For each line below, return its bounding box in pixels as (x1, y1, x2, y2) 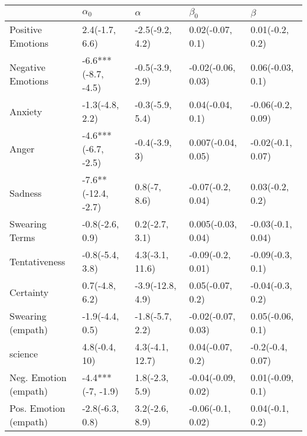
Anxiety (9, 104, 43, 118)
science (9, 346, 38, 360)
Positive (9, 22, 42, 37)
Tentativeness (9, 254, 66, 268)
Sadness (9, 186, 42, 200)
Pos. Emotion (9, 401, 66, 415)
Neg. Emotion (9, 370, 67, 385)
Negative (9, 60, 45, 74)
